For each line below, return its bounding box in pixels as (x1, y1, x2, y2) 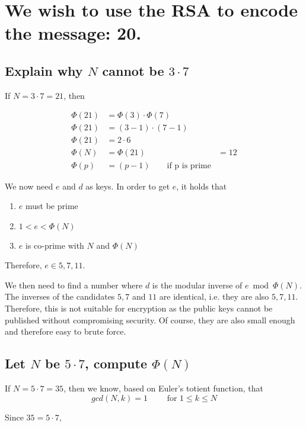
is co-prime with (25, 239, 84, 251)
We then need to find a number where (5, 278, 143, 291)
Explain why (5, 61, 83, 79)
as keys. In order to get (85, 179, 170, 192)
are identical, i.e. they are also (159, 290, 269, 303)
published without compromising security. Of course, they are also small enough (5, 313, 295, 326)
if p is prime (167, 161, 211, 170)
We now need (5, 179, 53, 192)
